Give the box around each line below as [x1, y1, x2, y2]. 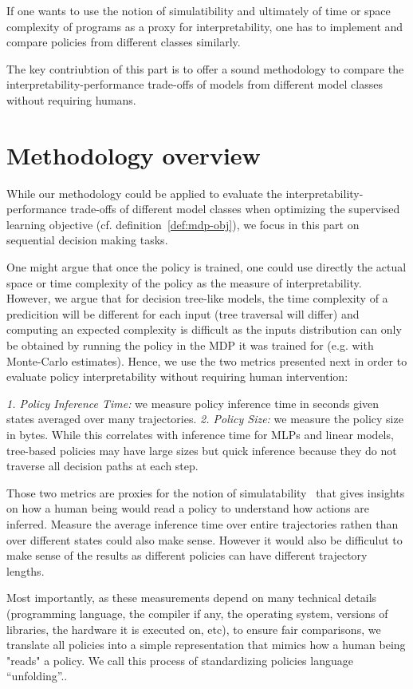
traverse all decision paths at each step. [6, 457, 199, 474]
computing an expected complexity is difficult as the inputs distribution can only [6, 321, 402, 338]
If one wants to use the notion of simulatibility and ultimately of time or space [6, 2, 391, 18]
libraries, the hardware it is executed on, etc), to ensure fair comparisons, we [6, 620, 381, 637]
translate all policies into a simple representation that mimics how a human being [6, 636, 406, 653]
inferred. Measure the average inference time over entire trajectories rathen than [6, 515, 399, 532]
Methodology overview [6, 138, 261, 171]
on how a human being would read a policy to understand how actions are [6, 500, 369, 517]
